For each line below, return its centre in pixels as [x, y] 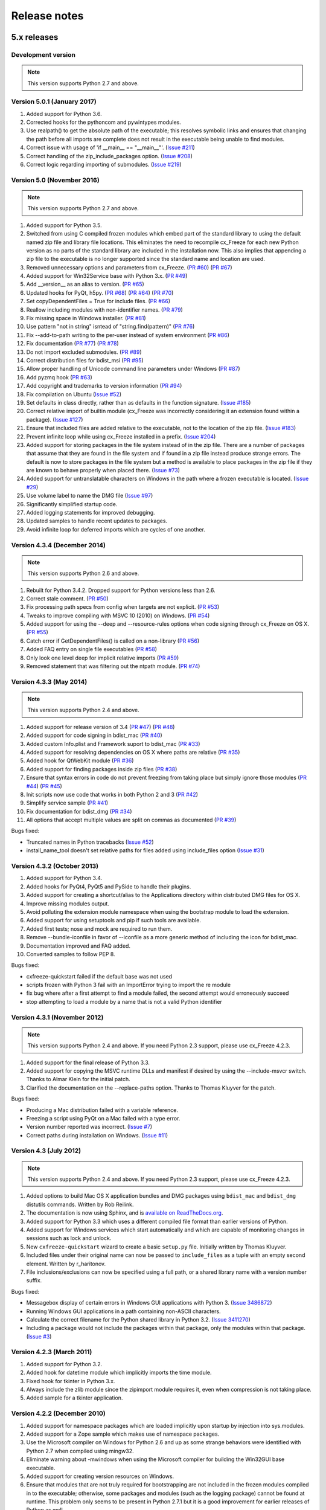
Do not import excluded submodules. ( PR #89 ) [84, 352]
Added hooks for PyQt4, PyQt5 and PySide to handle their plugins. [109, 886]
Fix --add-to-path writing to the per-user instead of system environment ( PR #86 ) [128, 335]
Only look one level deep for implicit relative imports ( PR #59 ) [103, 658]
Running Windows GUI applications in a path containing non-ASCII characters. [123, 1311]
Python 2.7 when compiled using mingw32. [80, 1451]
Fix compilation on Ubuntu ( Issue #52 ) [74, 394]
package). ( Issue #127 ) [55, 419]
